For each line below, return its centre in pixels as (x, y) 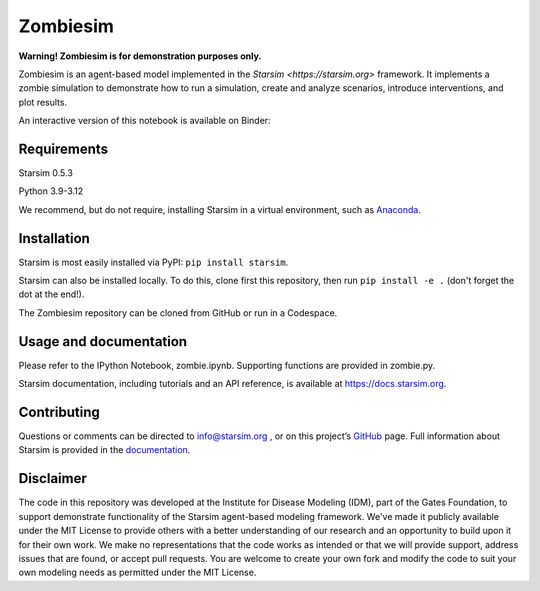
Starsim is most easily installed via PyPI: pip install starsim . (153, 262)
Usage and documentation (103, 341)
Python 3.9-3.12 (51, 191)
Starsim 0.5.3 (46, 173)
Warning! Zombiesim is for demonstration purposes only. (140, 56)
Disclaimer (52, 478)
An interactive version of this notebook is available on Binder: (144, 121)
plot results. (43, 102)
